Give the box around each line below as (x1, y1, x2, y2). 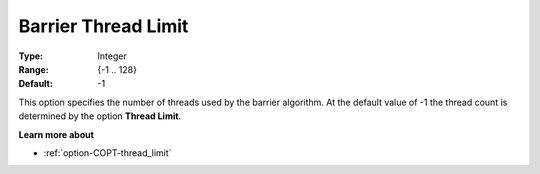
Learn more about (18, 128, 95, 140)
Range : (18, 63, 49, 75)
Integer (97, 50, 127, 62)
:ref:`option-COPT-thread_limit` (43, 146, 172, 159)
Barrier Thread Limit (18, 15, 189, 37)
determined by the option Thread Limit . (18, 110, 182, 122)
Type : (18, 50, 44, 62)
